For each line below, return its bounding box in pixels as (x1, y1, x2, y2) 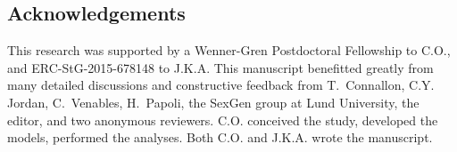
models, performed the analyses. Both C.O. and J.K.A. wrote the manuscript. (7, 128, 433, 147)
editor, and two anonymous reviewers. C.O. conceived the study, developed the (7, 110, 438, 129)
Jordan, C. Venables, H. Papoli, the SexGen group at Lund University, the (7, 92, 420, 111)
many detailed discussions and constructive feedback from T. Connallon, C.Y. (7, 76, 435, 94)
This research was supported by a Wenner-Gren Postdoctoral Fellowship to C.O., (7, 41, 451, 60)
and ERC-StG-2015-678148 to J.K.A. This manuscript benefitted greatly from (7, 58, 434, 76)
